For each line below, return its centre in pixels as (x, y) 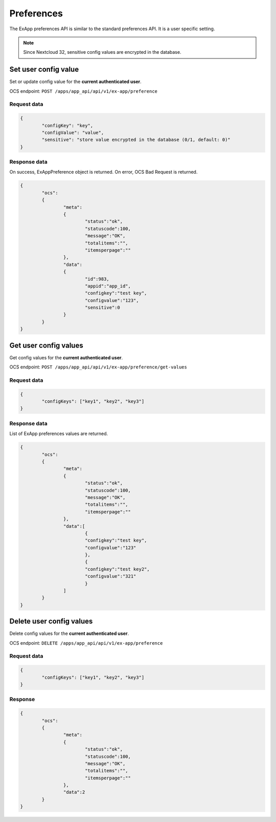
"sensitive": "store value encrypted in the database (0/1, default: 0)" (136, 140)
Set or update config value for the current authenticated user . (75, 81)
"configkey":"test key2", (117, 569)
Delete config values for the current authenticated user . (69, 633)
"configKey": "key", (67, 125)
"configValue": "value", (73, 132)
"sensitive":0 (102, 308)
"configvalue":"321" (110, 576)
